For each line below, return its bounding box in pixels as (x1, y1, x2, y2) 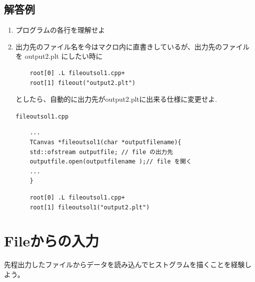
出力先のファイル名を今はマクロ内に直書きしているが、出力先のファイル (15, 41, 250, 51)
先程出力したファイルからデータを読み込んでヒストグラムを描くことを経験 (4, 259, 245, 270)
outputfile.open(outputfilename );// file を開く (30, 158, 192, 165)
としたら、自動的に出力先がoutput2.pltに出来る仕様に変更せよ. (15, 94, 217, 104)
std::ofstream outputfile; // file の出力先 (30, 148, 173, 156)
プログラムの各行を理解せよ (15, 25, 105, 35)
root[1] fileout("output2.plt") (30, 79, 136, 86)
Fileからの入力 (4, 231, 99, 251)
